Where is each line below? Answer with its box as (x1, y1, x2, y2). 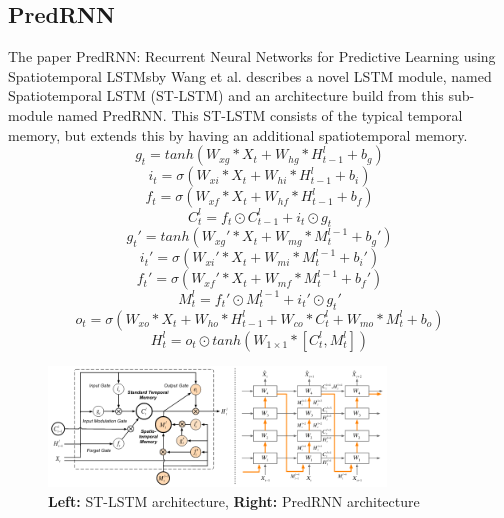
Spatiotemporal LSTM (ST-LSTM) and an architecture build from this (8, 85, 444, 106)
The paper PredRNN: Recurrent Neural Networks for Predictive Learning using (8, 46, 496, 67)
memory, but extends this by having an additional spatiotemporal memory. (8, 124, 468, 145)
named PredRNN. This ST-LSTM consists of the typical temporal (57, 104, 463, 125)
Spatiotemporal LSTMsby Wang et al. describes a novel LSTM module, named (8, 65, 492, 86)
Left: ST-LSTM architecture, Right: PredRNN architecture (48, 490, 420, 511)
